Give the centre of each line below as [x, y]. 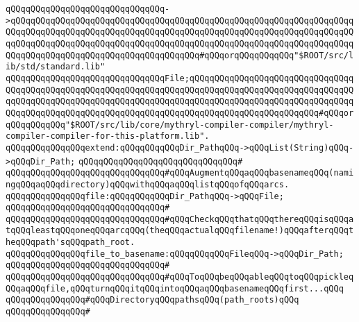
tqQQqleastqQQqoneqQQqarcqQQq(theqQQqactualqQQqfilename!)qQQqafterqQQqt [180, 231]
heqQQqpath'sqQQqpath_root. [70, 243]
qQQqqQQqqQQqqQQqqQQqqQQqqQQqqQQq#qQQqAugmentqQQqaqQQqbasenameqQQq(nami [180, 173]
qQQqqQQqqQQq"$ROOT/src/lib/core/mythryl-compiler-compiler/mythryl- [170, 125]
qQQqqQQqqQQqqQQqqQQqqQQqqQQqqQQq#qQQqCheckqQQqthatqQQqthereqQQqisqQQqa [180, 219]
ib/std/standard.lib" [56, 67]
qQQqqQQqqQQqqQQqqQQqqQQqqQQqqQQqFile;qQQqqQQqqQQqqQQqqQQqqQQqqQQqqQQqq [180, 78]
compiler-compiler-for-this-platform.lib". [108, 136]
